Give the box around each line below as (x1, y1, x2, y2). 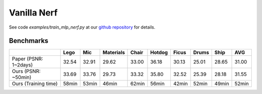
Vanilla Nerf (9, 7, 58, 18)
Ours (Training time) (12, 80, 58, 87)
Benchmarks (9, 37, 49, 45)
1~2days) (12, 62, 33, 68)
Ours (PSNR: (12, 68, 41, 75)
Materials (102, 49, 125, 56)
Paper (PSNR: (12, 56, 43, 63)
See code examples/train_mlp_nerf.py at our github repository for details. (9, 24, 155, 30)
